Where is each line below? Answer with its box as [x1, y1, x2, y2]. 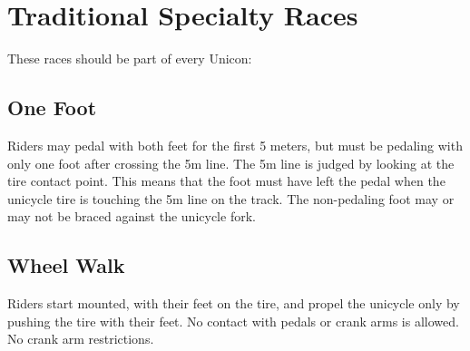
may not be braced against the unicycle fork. [7, 207, 256, 226]
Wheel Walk [7, 251, 125, 279]
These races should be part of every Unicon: [7, 49, 252, 68]
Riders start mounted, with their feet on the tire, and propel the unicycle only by [7, 294, 460, 313]
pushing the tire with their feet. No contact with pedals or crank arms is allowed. [7, 311, 459, 330]
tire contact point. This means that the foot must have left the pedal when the [7, 171, 446, 190]
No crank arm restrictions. [7, 329, 154, 348]
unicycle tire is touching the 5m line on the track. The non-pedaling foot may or [7, 189, 455, 208]
